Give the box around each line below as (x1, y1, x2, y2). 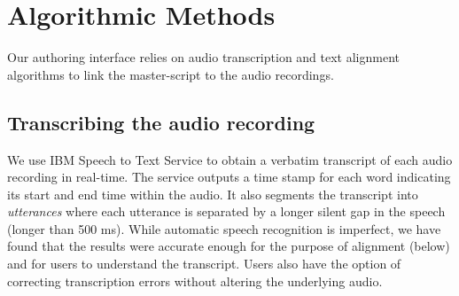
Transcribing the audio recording (7, 108, 315, 136)
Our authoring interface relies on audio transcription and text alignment (7, 48, 401, 66)
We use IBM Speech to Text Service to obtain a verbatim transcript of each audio (7, 150, 453, 168)
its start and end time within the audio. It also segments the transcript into (7, 184, 418, 203)
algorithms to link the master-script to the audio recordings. (7, 65, 334, 83)
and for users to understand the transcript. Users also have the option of (7, 254, 401, 273)
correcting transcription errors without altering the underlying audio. (7, 271, 383, 290)
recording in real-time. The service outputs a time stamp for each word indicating (7, 167, 451, 186)
